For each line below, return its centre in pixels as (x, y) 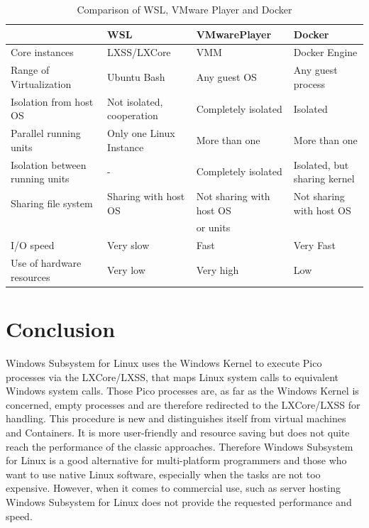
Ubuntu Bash (136, 77)
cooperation (133, 115)
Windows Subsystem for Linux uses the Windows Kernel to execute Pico (164, 362)
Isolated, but (321, 164)
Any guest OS (226, 77)
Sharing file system (52, 203)
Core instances (42, 52)
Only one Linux (141, 133)
